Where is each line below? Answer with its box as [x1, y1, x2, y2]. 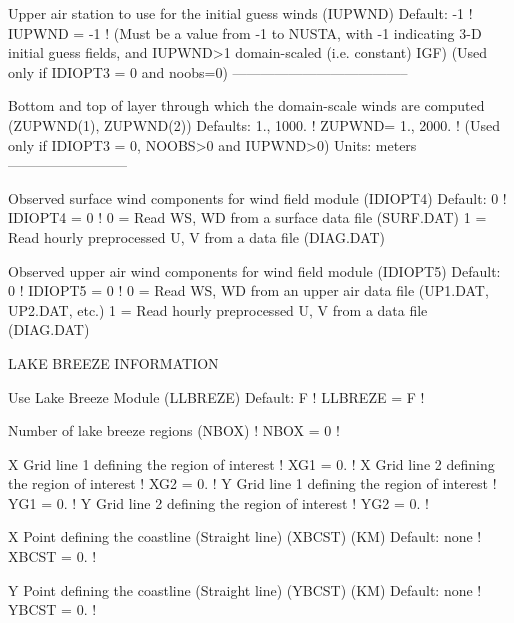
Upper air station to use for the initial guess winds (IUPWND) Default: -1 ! [8, 3, 473, 23]
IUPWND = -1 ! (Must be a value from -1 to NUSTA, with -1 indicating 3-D [8, 22, 482, 43]
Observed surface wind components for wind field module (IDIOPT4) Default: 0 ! [8, 187, 507, 208]
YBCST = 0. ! [8, 599, 97, 620]
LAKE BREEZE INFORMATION [8, 352, 219, 373]
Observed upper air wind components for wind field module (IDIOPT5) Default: [8, 260, 501, 281]
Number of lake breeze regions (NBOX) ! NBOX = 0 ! [8, 420, 340, 441]
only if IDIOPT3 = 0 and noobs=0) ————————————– [8, 61, 408, 82]
